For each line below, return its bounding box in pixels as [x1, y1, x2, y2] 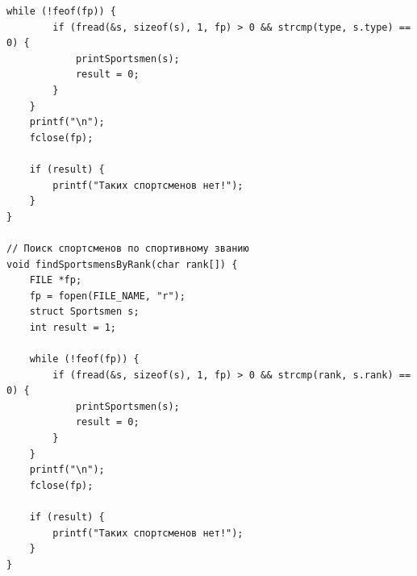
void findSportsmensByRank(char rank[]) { [6, 258, 238, 270]
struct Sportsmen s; [29, 306, 140, 318]
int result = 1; [29, 321, 117, 333]
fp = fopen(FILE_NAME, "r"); [29, 290, 186, 302]
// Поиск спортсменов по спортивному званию [6, 242, 249, 254]
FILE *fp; [29, 274, 82, 286]
